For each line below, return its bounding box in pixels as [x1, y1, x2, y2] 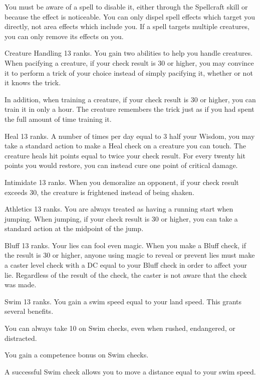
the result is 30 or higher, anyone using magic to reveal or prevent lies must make [5, 250, 255, 260]
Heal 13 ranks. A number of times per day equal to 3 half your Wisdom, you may [5, 130, 255, 141]
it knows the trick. [5, 77, 61, 88]
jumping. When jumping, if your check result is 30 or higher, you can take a [5, 213, 238, 224]
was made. [5, 279, 37, 290]
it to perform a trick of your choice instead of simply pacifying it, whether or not [5, 67, 253, 78]
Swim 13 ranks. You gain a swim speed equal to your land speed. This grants [5, 296, 242, 306]
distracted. [5, 332, 37, 343]
